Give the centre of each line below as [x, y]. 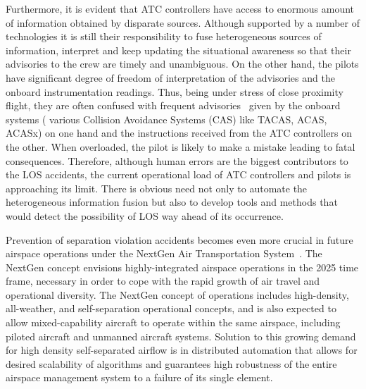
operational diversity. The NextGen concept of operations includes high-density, [177, 294]
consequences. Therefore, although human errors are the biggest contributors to [177, 160]
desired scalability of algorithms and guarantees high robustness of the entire [171, 363]
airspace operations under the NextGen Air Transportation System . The [164, 253]
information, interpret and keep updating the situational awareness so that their [178, 50]
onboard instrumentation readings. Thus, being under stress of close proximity [175, 91]
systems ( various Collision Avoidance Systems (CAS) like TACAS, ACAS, [166, 119]
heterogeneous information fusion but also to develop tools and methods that [172, 202]
